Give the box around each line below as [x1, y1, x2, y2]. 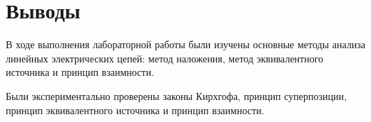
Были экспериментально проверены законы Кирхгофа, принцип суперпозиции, [6, 88, 347, 103]
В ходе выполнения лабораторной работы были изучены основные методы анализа [6, 37, 365, 52]
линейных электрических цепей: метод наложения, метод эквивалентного [6, 50, 324, 65]
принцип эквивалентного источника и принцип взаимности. [6, 102, 265, 117]
